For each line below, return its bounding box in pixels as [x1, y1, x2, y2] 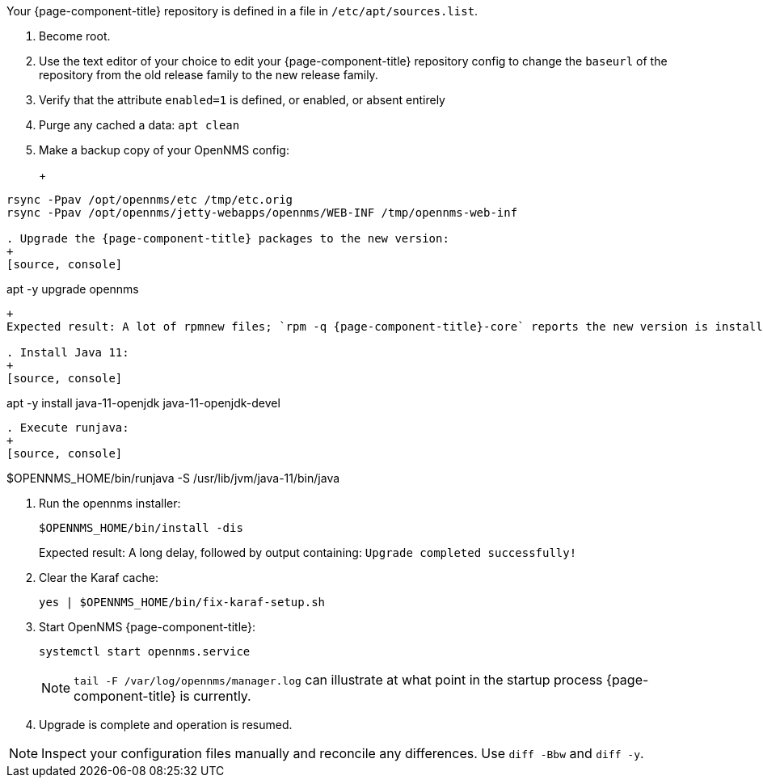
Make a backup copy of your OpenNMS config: [39, 143, 289, 157]
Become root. [39, 29, 111, 43]
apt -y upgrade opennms [6, 282, 139, 296]
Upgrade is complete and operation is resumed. [39, 718, 293, 731]
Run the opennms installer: [39, 496, 181, 510]
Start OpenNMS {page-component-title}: [39, 620, 256, 634]
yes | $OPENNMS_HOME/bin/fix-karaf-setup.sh [39, 596, 326, 609]
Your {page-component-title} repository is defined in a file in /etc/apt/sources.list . [6, 4, 478, 18]
